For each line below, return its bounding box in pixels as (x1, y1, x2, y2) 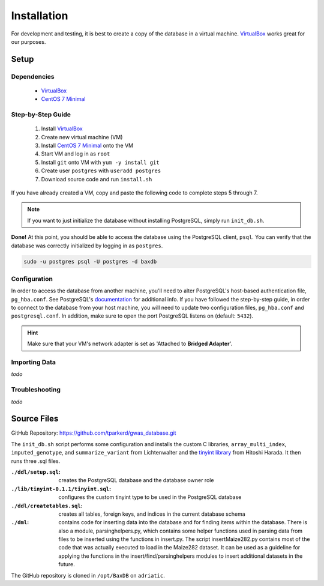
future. (58, 561, 75, 568)
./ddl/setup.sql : (11, 468, 61, 476)
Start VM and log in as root (41, 150, 110, 157)
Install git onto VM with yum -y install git (41, 159, 160, 166)
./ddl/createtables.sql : (11, 502, 83, 509)
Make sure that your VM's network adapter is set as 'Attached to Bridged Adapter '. (27, 340, 233, 348)
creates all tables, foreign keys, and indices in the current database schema (58, 510, 245, 518)
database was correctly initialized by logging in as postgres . (11, 242, 163, 249)
